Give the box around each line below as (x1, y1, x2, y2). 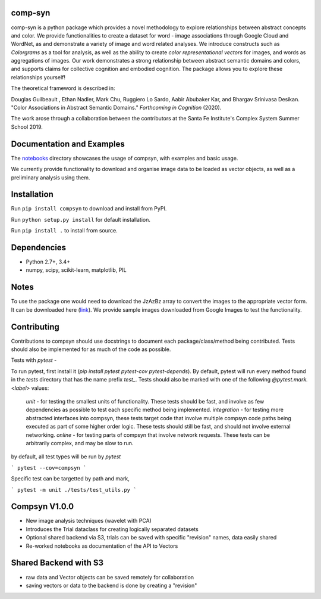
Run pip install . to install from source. (11, 227, 118, 234)
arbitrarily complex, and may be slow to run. (26, 439, 134, 446)
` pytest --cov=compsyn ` (11, 464, 87, 471)
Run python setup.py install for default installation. (11, 216, 151, 223)
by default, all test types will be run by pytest (11, 453, 121, 460)
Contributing (11, 322, 59, 332)
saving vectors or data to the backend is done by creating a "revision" (26, 582, 197, 589)
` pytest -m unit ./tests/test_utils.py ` (11, 486, 137, 493)
